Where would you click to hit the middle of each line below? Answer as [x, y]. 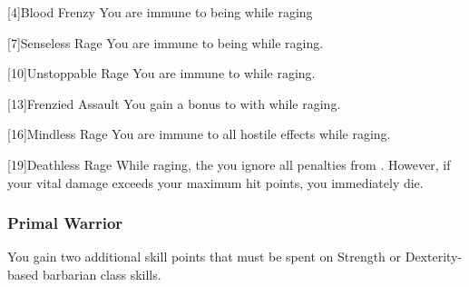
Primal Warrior [65, 223]
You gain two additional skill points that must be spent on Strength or [205, 257]
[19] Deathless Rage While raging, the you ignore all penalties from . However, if [229, 164]
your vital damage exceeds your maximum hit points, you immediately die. [215, 182]
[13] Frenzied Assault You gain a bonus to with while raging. [174, 103]
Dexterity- [434, 257]
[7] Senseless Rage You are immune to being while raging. [166, 42]
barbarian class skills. [102, 274]
